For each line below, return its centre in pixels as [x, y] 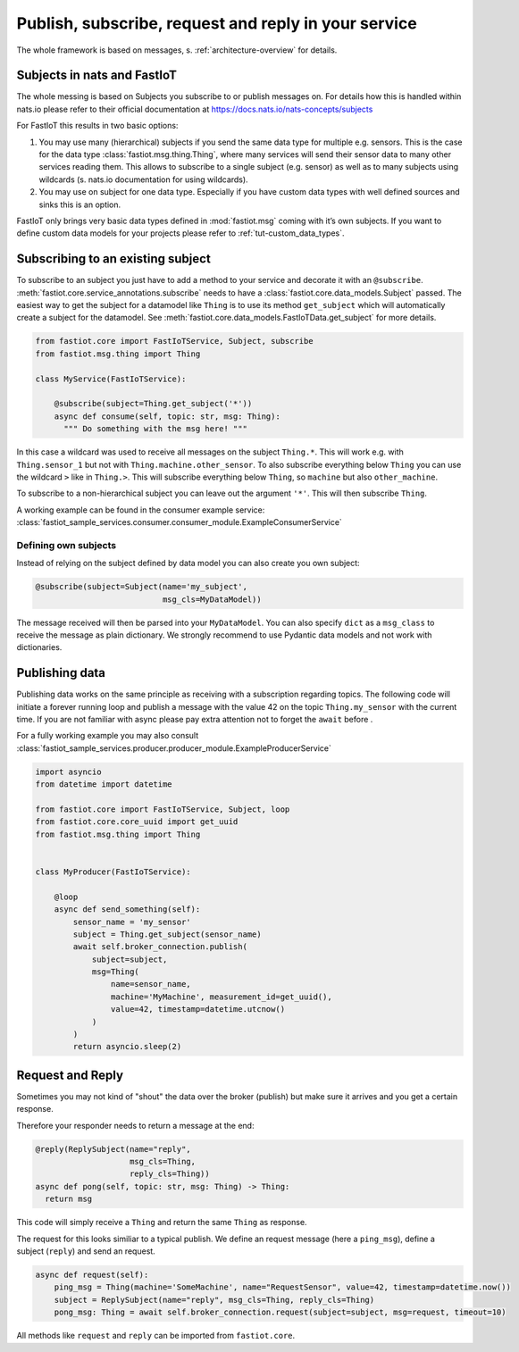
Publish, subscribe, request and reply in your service [217, 23]
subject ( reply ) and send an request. [86, 1251]
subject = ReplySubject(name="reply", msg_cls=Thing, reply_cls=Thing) [214, 1300]
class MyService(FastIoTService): [111, 379]
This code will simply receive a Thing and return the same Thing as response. [162, 1223]
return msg [69, 1199]
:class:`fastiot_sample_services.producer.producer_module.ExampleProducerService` [174, 748]
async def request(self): [92, 1275]
